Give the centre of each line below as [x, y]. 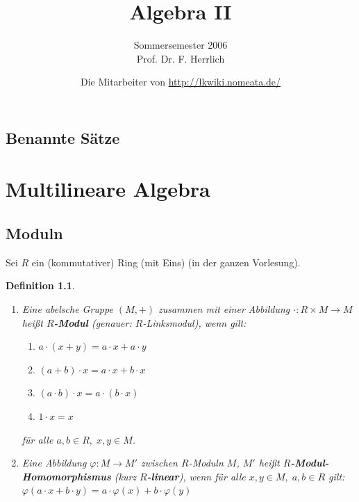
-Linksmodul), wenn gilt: [194, 322]
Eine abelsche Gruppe [67, 309]
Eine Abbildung [54, 463]
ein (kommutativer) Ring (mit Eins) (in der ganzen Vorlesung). [166, 262]
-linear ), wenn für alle [196, 476]
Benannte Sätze [63, 137]
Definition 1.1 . [40, 285]
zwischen [159, 463]
